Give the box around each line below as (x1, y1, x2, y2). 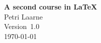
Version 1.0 (4, 21, 40, 31)
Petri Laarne (4, 11, 43, 21)
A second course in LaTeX (4, 1, 97, 11)
